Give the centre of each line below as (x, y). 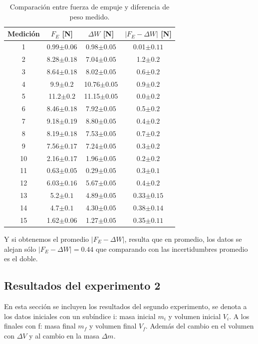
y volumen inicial (195, 316)
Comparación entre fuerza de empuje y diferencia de (90, 6)
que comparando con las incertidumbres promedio (172, 249)
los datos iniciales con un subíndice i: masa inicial (80, 316)
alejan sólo (20, 249)
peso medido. (90, 16)
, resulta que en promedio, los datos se (183, 239)
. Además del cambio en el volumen (200, 326)
